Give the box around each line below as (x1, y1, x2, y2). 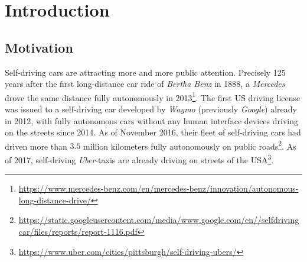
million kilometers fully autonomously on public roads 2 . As (83, 138, 296, 152)
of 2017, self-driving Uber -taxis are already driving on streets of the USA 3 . (5, 152, 274, 166)
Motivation (5, 38, 73, 56)
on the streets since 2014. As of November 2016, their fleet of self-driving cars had (5, 126, 301, 138)
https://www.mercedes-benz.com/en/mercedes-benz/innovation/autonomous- (18, 182, 299, 195)
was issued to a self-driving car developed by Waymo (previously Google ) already (5, 103, 297, 115)
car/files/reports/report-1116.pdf (18, 225, 138, 238)
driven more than (5, 140, 67, 152)
